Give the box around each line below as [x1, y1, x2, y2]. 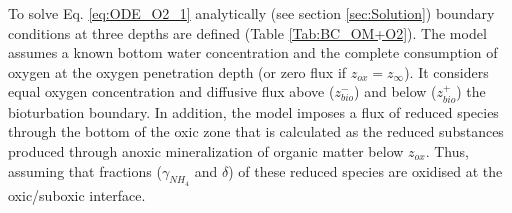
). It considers [404, 61, 489, 82]
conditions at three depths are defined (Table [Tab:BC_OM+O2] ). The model [8, 22, 487, 43]
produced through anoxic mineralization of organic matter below [8, 140, 404, 161]
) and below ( [354, 81, 437, 102]
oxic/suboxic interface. [8, 184, 146, 205]
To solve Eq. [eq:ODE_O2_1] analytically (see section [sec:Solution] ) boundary [8, 3, 495, 23]
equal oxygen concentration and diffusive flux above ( [8, 81, 335, 102]
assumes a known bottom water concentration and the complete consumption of [8, 42, 498, 63]
